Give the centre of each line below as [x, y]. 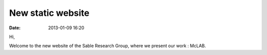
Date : [15, 28]
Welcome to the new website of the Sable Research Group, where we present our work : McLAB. [108, 46]
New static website [49, 13]
